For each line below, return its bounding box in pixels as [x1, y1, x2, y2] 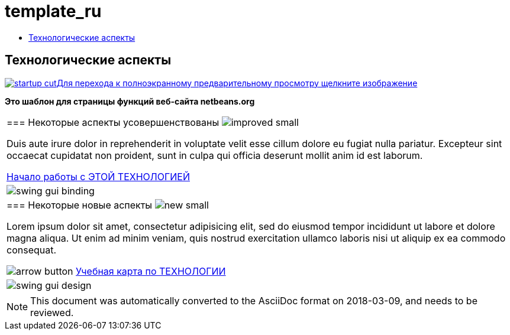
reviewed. [30, 306, 74, 318]
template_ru [5, 1, 102, 21]
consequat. [7, 243, 57, 256]
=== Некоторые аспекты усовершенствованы [7, 116, 220, 128]
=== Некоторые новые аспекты [7, 199, 153, 211]
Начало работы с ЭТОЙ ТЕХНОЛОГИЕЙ [7, 170, 190, 183]
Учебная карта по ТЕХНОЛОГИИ [76, 265, 226, 277]
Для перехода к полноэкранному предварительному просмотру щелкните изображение [56, 77, 418, 88]
